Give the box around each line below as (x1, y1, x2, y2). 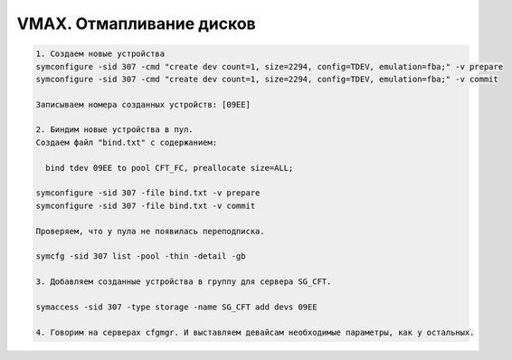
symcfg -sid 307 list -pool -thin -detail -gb (35, 251, 246, 261)
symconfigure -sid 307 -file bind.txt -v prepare (35, 188, 261, 198)
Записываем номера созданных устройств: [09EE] (35, 99, 251, 109)
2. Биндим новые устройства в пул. (35, 125, 194, 135)
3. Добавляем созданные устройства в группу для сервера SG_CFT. (35, 277, 332, 287)
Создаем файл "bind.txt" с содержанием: (35, 137, 217, 147)
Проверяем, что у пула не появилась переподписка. (35, 226, 266, 236)
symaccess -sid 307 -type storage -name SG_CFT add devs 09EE (35, 301, 318, 312)
